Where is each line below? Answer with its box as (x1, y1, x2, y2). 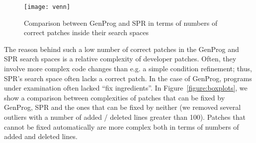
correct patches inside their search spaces (24, 27, 149, 38)
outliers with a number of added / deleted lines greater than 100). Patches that (4, 112, 246, 122)
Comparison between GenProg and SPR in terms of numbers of (24, 17, 218, 28)
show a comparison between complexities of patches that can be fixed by (4, 92, 225, 102)
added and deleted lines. (4, 131, 78, 142)
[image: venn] (24, 3, 71, 10)
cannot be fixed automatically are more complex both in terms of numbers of (4, 121, 239, 132)
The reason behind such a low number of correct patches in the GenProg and (4, 44, 239, 54)
